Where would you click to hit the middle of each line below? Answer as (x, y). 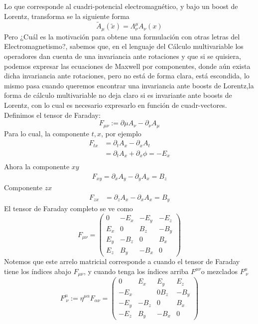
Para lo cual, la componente (47, 133)
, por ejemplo (121, 133)
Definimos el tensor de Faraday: (52, 115)
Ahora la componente (37, 166)
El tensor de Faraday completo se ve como (68, 208)
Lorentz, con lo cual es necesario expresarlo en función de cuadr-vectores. (116, 105)
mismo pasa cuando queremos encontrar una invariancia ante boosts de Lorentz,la (129, 85)
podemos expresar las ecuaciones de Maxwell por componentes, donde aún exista (127, 66)
